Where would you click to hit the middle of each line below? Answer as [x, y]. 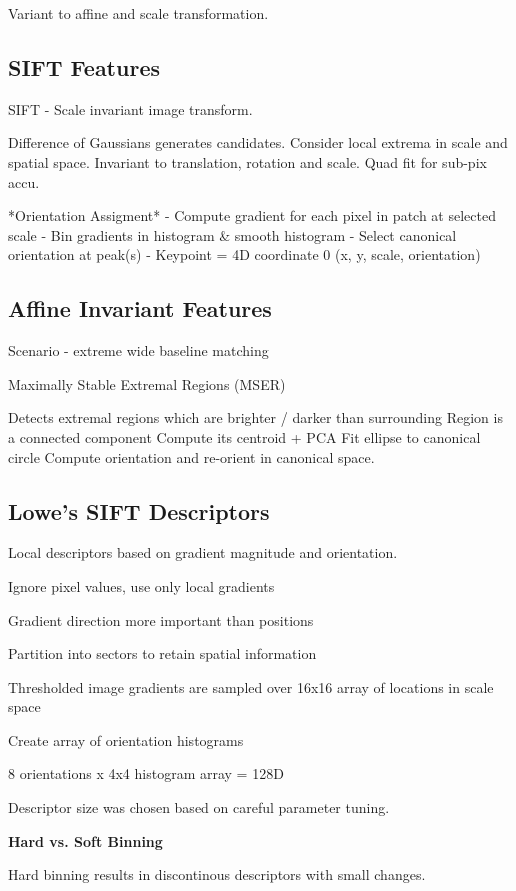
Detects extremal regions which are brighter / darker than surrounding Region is [255, 417]
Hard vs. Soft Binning [85, 840]
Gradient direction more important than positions [161, 619]
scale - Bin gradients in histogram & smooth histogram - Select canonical [232, 234]
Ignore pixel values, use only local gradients [141, 585]
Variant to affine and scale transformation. [138, 13]
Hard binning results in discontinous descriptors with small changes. [217, 874]
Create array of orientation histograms [126, 739]
